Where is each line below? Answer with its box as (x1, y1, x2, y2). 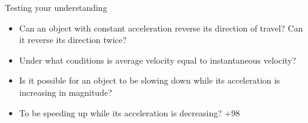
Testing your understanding (5, 1, 107, 13)
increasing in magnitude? (19, 85, 112, 98)
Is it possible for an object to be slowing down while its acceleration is (19, 74, 280, 87)
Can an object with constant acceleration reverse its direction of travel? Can (19, 21, 303, 34)
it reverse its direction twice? (19, 33, 127, 46)
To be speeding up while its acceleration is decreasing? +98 (19, 106, 240, 119)
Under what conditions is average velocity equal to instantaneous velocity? (19, 53, 296, 66)
